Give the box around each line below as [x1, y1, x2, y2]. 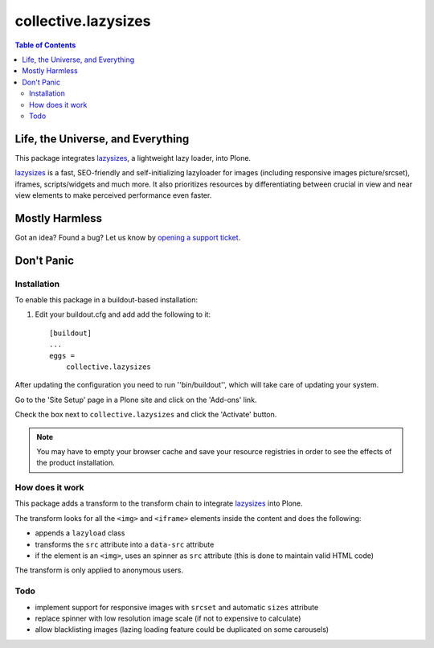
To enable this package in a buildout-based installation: [14, 295, 199, 305]
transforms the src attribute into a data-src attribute [35, 539, 215, 549]
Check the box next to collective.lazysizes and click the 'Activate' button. [14, 410, 277, 420]
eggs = [49, 351, 76, 360]
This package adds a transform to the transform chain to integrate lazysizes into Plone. [14, 498, 303, 508]
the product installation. [36, 458, 116, 468]
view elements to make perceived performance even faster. [14, 190, 212, 200]
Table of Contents [14, 40, 76, 50]
